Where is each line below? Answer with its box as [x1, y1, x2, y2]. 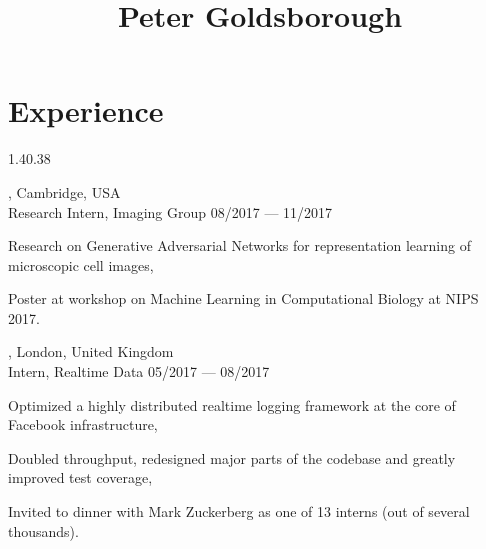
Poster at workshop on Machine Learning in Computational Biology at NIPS [8, 288, 479, 309]
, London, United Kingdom [8, 341, 174, 362]
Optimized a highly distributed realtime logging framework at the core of [8, 394, 456, 415]
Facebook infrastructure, [8, 414, 158, 435]
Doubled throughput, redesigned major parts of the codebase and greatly [8, 447, 456, 468]
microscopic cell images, [8, 254, 154, 275]
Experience [8, 90, 164, 131]
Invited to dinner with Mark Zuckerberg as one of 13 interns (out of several [8, 501, 470, 522]
